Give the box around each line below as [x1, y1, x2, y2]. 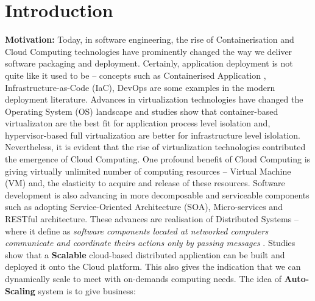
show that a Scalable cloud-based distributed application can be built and [5, 248, 285, 261]
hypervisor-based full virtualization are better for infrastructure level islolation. [5, 128, 300, 141]
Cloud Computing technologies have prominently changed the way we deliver [5, 45, 292, 57]
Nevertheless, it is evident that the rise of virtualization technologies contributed [5, 140, 306, 153]
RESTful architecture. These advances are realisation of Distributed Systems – [5, 212, 299, 225]
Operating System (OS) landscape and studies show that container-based [5, 104, 278, 117]
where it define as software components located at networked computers [5, 224, 269, 237]
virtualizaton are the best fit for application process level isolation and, [5, 117, 271, 129]
